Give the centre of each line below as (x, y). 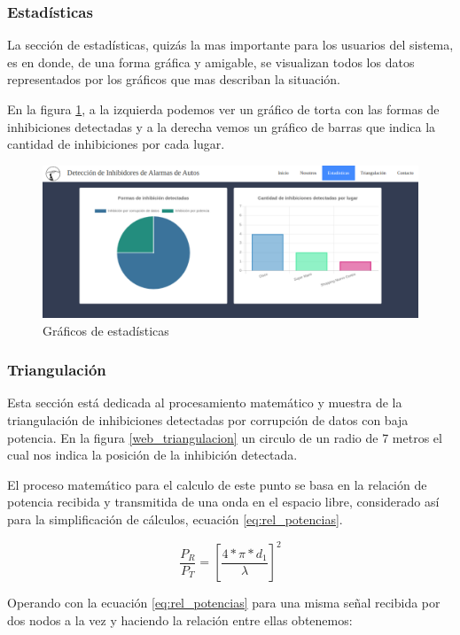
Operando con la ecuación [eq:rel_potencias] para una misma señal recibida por (224, 603)
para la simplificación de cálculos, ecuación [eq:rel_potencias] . (175, 519)
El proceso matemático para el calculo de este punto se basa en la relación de (217, 484)
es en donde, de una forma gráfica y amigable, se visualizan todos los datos (211, 62)
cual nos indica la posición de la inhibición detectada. (152, 455)
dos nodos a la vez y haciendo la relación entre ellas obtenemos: (180, 620)
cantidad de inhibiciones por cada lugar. (116, 144)
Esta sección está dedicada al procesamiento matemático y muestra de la (205, 403)
